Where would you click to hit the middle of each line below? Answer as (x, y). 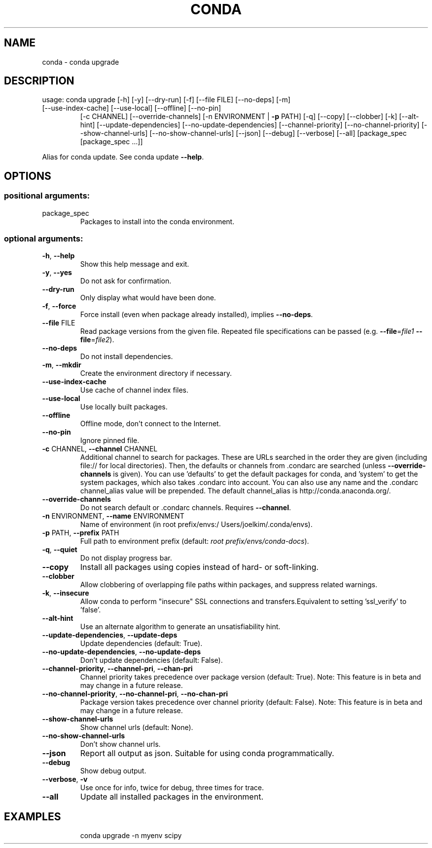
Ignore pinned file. (110, 441)
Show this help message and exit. (135, 264)
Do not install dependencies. (126, 357)
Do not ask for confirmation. (126, 281)
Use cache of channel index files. (134, 390)
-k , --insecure (66, 593)
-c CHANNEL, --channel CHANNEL (100, 449)
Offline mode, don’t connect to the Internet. (150, 424)
